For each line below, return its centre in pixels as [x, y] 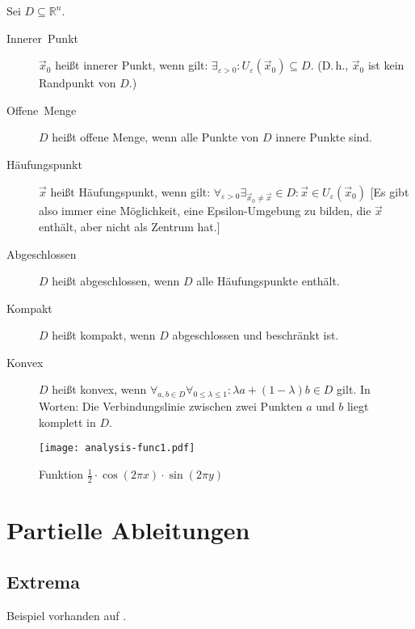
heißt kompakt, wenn [104, 335]
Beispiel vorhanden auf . [67, 615]
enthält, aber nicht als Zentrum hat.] [130, 226]
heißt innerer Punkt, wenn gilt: [132, 65]
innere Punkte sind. [324, 137]
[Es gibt [390, 191]
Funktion [61, 474]
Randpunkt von [78, 83]
